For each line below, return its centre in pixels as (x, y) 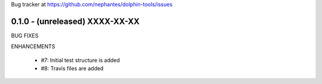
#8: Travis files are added (72, 69)
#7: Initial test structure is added (80, 60)
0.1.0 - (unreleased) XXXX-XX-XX (75, 21)
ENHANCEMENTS (33, 46)
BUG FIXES (25, 35)
